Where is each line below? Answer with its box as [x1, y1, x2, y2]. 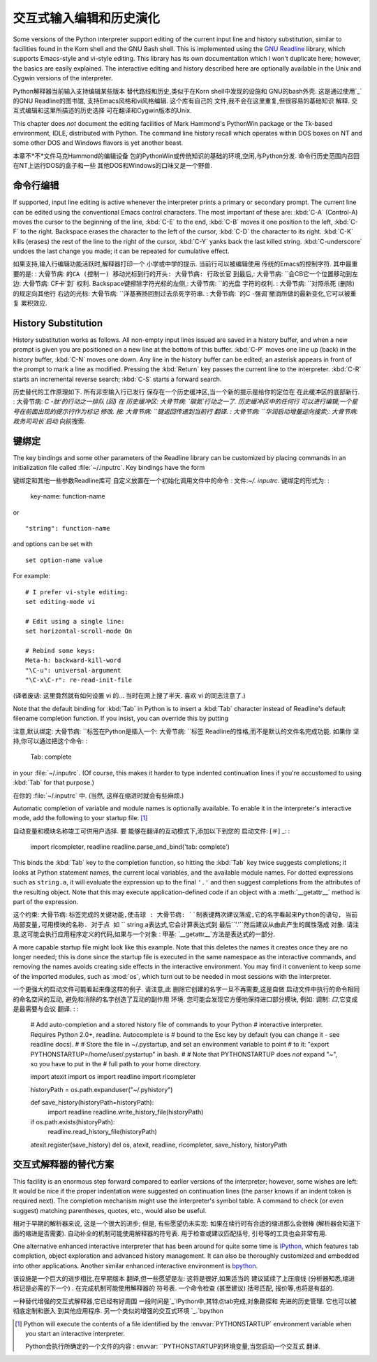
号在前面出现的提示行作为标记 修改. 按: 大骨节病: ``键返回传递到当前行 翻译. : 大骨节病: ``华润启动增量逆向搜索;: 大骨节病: [13, 407, 358, 415]
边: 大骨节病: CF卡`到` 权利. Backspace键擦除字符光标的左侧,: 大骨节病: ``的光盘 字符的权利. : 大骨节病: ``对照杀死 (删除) [13, 280, 355, 288]
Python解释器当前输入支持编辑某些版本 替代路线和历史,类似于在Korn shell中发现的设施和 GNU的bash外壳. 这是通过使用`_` [13, 87, 362, 95]
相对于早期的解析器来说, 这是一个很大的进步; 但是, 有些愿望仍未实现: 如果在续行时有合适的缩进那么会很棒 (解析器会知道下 [13, 1219, 362, 1228]
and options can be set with [13, 540, 94, 548]
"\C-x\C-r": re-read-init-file [25, 676, 133, 684]
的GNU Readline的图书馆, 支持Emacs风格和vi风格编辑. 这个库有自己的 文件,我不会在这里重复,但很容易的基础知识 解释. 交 [13, 96, 358, 105]
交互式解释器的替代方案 [13, 1159, 114, 1170]
